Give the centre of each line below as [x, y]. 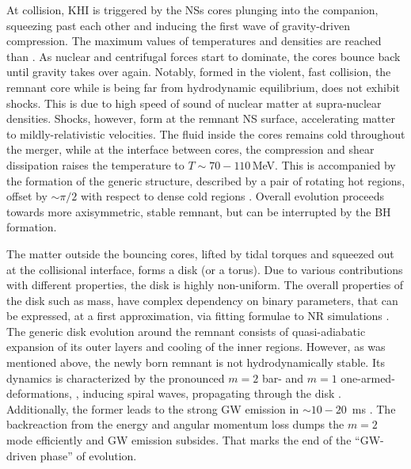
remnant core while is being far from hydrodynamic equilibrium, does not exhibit [204, 87]
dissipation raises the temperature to [95, 164]
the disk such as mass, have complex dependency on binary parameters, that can [202, 300]
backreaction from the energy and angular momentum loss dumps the [175, 424]
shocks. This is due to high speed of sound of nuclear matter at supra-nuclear [194, 103]
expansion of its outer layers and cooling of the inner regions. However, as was [196, 347]
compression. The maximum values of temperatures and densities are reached [194, 41]
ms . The [374, 408]
